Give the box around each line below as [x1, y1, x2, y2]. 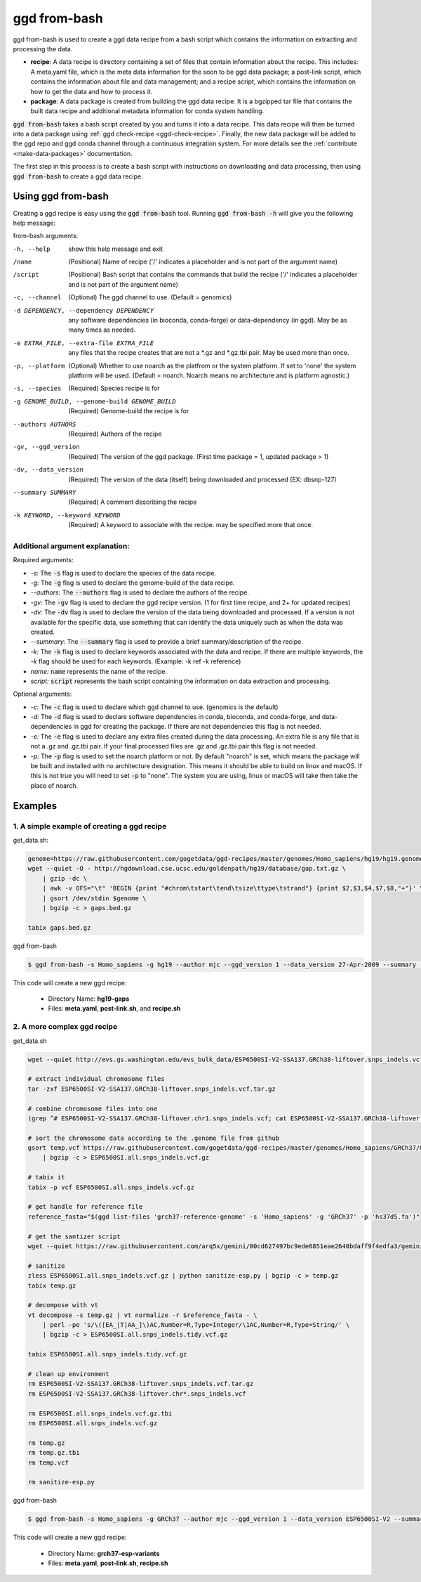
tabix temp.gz [27, 1281, 76, 1290]
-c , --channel [13, 294, 62, 302]
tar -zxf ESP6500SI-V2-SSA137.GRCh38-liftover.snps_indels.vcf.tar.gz [27, 1084, 276, 1093]
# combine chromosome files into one [27, 1104, 158, 1113]
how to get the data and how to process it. [30, 87, 153, 96]
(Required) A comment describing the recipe [68, 498, 197, 506]
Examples [13, 800, 58, 812]
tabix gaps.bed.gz [27, 923, 91, 931]
